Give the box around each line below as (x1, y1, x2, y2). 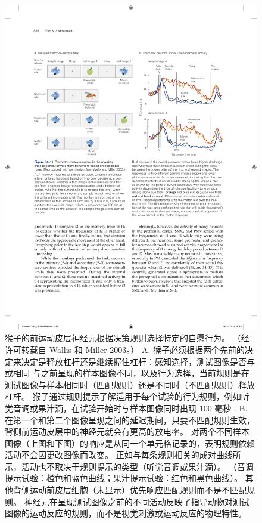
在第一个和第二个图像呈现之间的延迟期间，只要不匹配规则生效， (5, 413, 255, 426)
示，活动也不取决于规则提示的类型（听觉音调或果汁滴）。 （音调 (5, 460, 254, 472)
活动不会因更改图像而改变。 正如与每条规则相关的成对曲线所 (5, 448, 241, 461)
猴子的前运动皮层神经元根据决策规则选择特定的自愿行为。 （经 (5, 332, 249, 344)
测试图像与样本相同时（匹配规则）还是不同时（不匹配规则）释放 (5, 378, 255, 391)
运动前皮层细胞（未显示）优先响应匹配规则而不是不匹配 (29, 484, 247, 496)
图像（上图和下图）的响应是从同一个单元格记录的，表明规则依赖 (5, 437, 255, 449)
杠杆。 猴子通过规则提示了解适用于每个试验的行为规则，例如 (5, 390, 241, 403)
